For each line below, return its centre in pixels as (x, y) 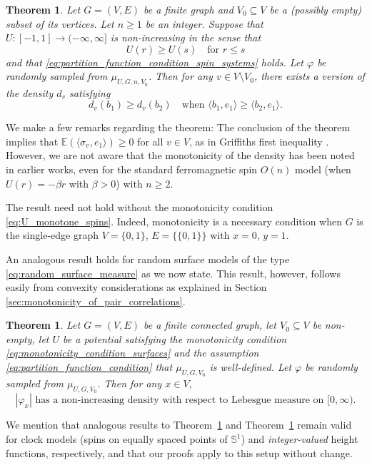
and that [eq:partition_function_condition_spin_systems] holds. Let (155, 62)
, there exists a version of (309, 76)
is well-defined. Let (251, 367)
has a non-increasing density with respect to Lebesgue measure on (180, 400)
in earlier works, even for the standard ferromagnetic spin (132, 169)
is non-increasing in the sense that (186, 37)
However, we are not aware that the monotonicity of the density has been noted (180, 155)
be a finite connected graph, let (210, 325)
